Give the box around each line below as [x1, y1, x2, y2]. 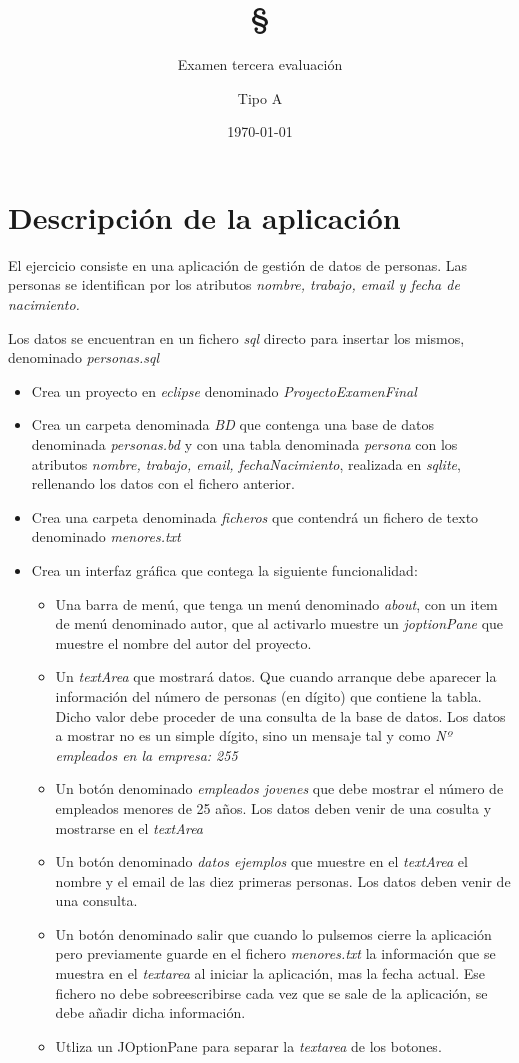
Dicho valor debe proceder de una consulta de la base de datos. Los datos [55, 705, 506, 726]
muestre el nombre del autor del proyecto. [55, 632, 312, 653]
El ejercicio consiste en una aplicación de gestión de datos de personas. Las [8, 254, 468, 275]
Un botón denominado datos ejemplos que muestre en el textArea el [55, 851, 468, 872]
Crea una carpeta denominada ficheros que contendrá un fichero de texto [31, 506, 479, 527]
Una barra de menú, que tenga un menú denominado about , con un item [55, 593, 498, 614]
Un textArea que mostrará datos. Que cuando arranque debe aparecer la [55, 666, 497, 687]
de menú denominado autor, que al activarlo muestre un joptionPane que [55, 613, 504, 634]
